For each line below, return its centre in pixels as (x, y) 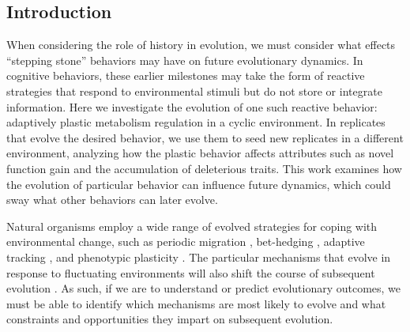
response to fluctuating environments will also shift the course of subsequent (191, 272)
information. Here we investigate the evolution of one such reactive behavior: (192, 106)
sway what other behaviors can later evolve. (112, 200)
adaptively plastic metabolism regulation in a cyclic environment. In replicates (196, 122)
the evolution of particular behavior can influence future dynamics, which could (199, 184)
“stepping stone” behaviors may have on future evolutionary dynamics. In (185, 60)
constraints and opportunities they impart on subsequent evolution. (170, 319)
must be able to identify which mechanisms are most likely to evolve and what (196, 303)
